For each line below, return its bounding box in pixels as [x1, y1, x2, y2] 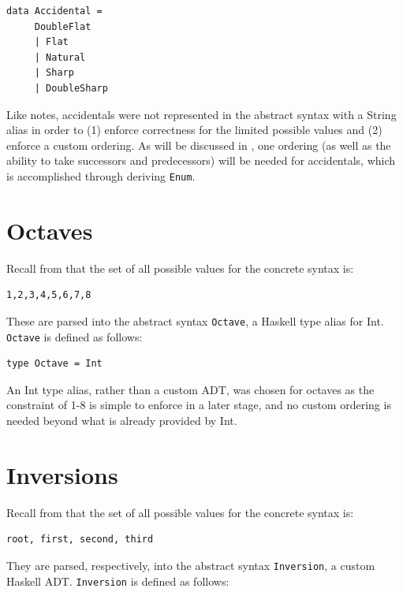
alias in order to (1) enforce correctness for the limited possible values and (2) [6, 121, 382, 138]
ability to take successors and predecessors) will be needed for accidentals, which [6, 152, 396, 169]
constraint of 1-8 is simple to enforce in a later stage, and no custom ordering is [6, 397, 391, 413]
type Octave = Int [6, 358, 103, 370]
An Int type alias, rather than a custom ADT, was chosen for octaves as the [6, 381, 375, 397]
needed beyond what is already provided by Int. [6, 412, 237, 428]
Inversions [6, 458, 118, 490]
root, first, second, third [6, 534, 154, 545]
